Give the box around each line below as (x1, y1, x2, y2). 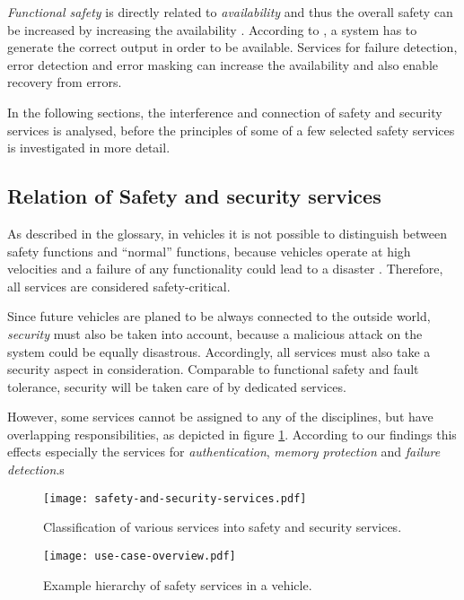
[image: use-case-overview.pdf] (43, 549, 236, 562)
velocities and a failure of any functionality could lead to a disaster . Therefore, (7, 259, 443, 278)
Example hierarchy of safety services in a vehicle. (43, 575, 312, 594)
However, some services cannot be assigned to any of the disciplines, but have (7, 407, 433, 426)
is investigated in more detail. (7, 138, 171, 157)
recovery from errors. (7, 73, 122, 91)
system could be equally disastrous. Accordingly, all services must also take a (7, 342, 431, 361)
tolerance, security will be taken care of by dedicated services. (7, 377, 346, 396)
